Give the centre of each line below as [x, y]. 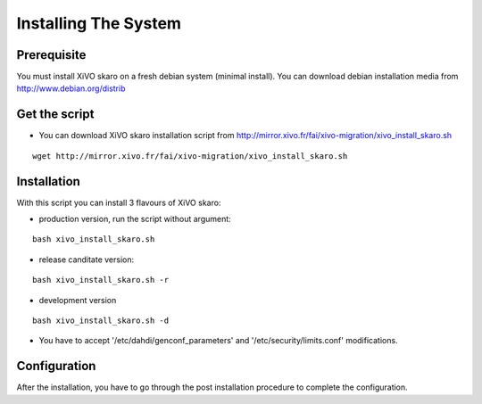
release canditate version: [87, 260]
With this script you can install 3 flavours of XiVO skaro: [119, 202]
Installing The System [99, 23]
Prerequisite [51, 55]
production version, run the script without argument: [135, 219]
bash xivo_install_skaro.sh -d [101, 321]
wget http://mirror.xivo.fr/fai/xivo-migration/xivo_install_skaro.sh [190, 156]
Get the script [55, 115]
